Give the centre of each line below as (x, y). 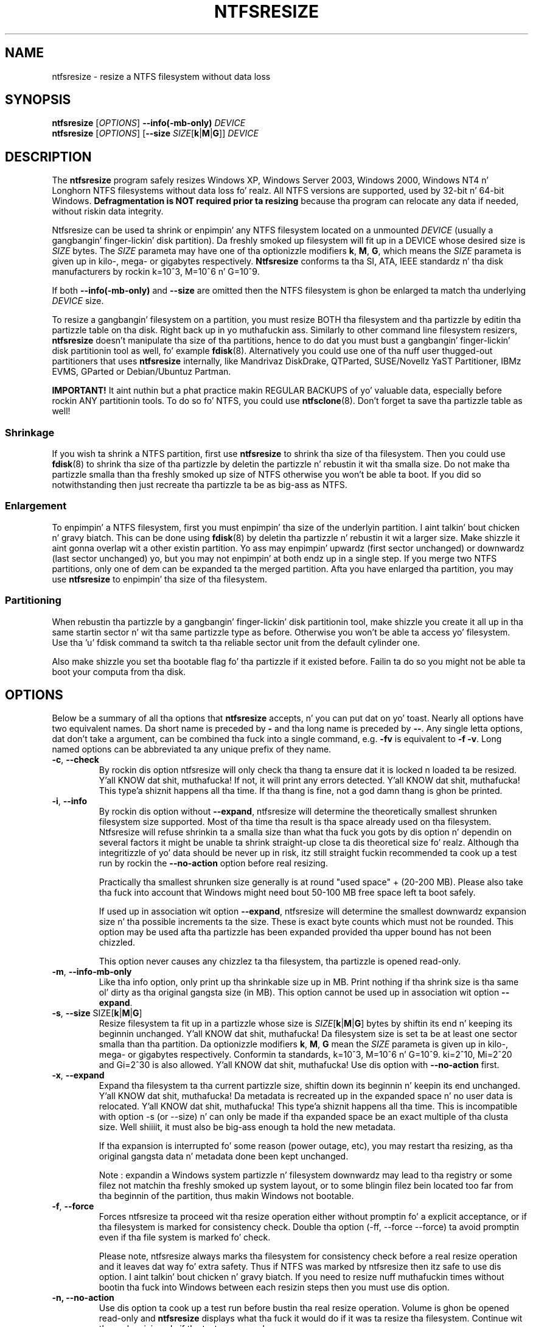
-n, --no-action (83, 1298)
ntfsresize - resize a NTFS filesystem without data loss (161, 76)
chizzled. (117, 943)
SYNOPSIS (38, 100)
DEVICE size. (78, 301)
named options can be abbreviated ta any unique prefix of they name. (192, 749)
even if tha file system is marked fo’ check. (185, 1237)
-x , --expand (78, 1075)
